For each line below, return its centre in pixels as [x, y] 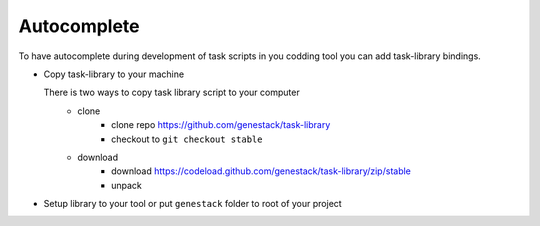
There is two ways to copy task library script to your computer [171, 92]
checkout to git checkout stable [187, 139]
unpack [126, 185]
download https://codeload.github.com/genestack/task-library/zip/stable [261, 171]
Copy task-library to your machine [114, 74]
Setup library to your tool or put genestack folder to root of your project [192, 204]
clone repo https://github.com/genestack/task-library [221, 125]
